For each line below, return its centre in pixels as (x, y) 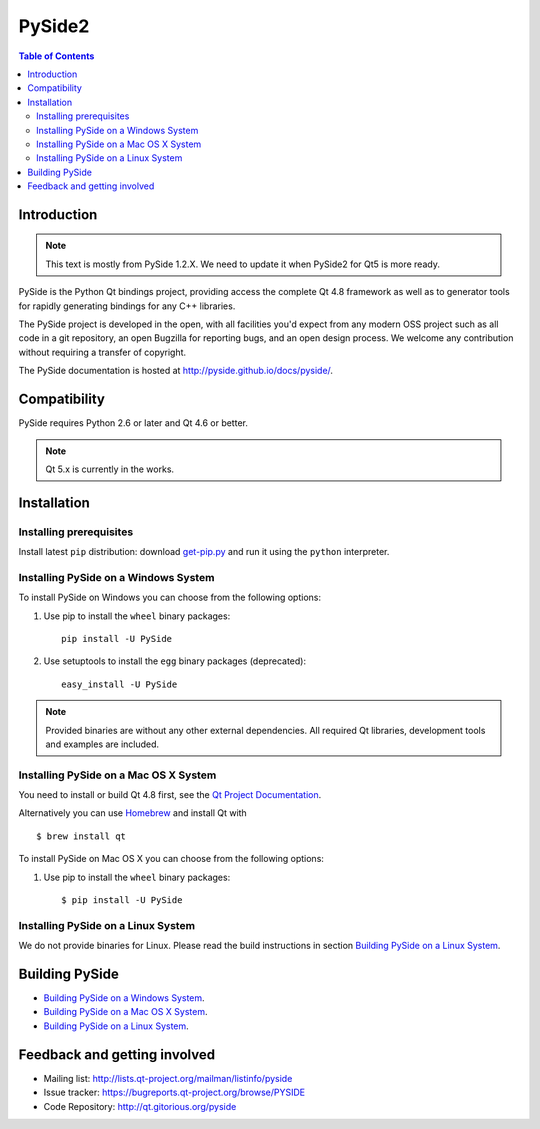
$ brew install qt (81, 836)
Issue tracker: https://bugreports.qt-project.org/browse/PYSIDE (174, 1092)
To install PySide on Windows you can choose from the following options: (170, 597)
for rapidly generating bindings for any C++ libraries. (127, 306)
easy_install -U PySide (119, 684)
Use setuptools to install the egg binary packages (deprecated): (175, 661)
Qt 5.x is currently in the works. (110, 469)
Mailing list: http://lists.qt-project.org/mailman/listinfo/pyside (168, 1078)
